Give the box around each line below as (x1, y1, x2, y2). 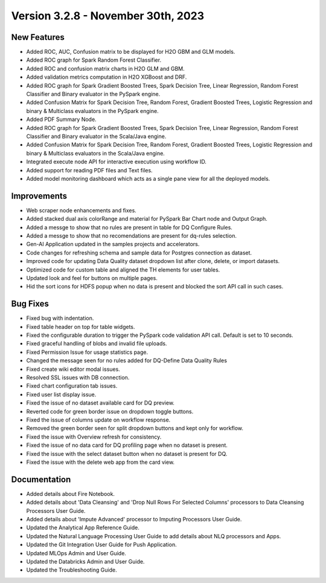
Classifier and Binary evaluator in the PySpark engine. (26, 91, 161, 98)
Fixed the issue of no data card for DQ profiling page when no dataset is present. (26, 441, 228, 449)
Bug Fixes (11, 299, 50, 309)
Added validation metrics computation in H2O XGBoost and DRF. (26, 73, 187, 81)
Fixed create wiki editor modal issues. (26, 365, 120, 373)
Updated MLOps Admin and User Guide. (26, 549, 127, 556)
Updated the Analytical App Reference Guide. (26, 524, 140, 532)
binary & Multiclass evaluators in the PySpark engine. (26, 107, 159, 114)
